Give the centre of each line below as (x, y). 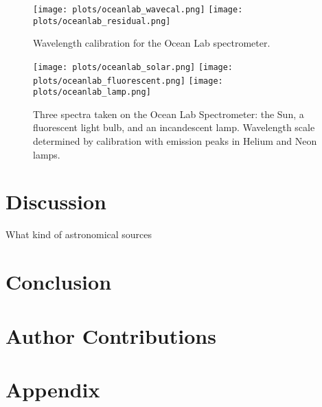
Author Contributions (111, 335)
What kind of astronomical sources (79, 234)
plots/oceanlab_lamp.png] (92, 92)
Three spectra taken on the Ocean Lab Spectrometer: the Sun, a (169, 114)
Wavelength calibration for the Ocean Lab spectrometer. (152, 43)
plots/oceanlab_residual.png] (102, 21)
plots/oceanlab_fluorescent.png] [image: (128, 81)
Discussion (56, 201)
